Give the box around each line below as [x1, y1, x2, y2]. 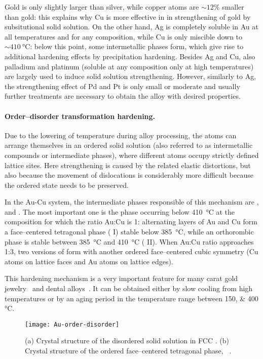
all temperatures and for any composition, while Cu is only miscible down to [5, 31, 243, 42]
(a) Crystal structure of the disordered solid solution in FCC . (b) [25, 335, 229, 346]
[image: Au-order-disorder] [25, 321, 120, 328]
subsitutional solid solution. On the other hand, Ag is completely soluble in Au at [5, 21, 258, 32]
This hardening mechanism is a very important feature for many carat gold [5, 273, 238, 284]
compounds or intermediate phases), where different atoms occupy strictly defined [5, 149, 259, 160]
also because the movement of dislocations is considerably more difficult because [5, 170, 253, 180]
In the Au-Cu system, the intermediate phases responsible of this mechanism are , [5, 196, 259, 207]
